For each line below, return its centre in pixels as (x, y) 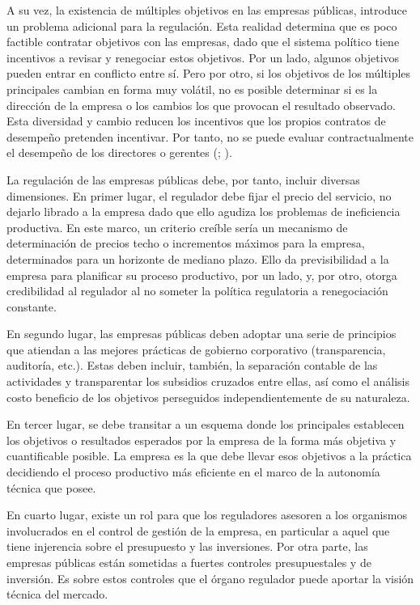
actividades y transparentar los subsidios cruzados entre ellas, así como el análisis (208, 381)
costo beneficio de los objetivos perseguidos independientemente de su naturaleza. (208, 397)
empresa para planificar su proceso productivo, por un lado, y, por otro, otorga (202, 275)
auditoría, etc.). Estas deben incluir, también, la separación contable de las (192, 365)
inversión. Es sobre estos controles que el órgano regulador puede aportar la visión (210, 578)
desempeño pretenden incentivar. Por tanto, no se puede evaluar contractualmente (210, 136)
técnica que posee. (51, 487)
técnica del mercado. (57, 594)
